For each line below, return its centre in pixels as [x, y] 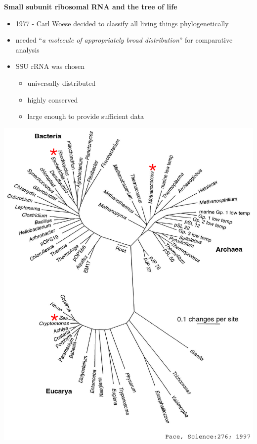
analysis [27, 49]
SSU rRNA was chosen [50, 66]
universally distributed [62, 83]
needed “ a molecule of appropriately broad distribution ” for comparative [124, 40]
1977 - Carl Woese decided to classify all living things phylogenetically [122, 23]
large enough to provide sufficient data [86, 116]
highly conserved [53, 99]
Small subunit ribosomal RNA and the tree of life [91, 6]
